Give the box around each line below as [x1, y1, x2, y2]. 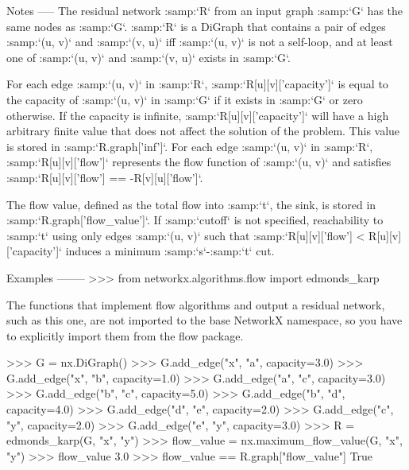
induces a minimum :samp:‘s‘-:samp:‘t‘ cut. [65, 243, 275, 259]
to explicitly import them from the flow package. [6, 327, 244, 344]
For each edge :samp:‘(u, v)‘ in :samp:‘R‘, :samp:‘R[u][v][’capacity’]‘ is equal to [6, 76, 388, 92]
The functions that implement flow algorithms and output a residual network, [6, 296, 385, 313]
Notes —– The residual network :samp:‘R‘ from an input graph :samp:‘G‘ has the [6, 2, 403, 18]
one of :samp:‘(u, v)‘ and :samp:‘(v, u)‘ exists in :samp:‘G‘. [6, 49, 291, 65]
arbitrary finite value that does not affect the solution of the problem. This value [6, 122, 400, 139]
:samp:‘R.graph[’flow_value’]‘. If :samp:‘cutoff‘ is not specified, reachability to [6, 212, 384, 228]
